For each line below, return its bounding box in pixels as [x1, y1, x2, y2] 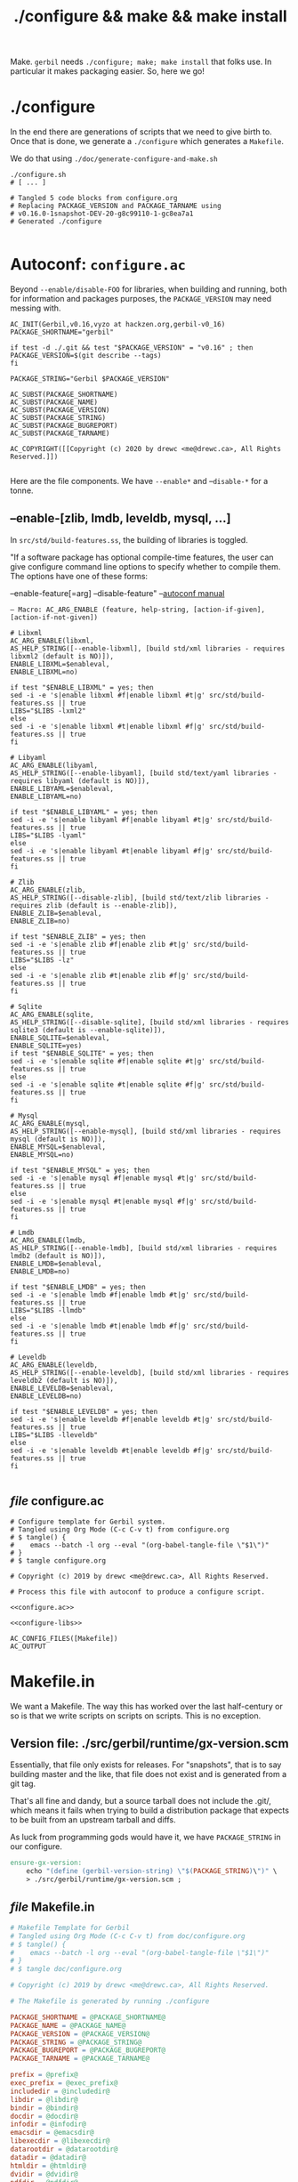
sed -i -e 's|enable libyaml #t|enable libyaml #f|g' [10, 846, 214, 855]
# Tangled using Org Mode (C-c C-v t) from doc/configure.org [10, 1931, 246, 1941]
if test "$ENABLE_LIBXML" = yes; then [10, 683, 154, 691]
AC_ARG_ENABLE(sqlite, [10, 1010, 94, 1019]
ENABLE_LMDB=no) [10, 1266, 70, 1276]
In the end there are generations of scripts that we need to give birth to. [10, 126, 272, 137]
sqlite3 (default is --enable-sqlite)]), [10, 1025, 166, 1034]
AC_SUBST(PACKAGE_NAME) [10, 398, 99, 407]
